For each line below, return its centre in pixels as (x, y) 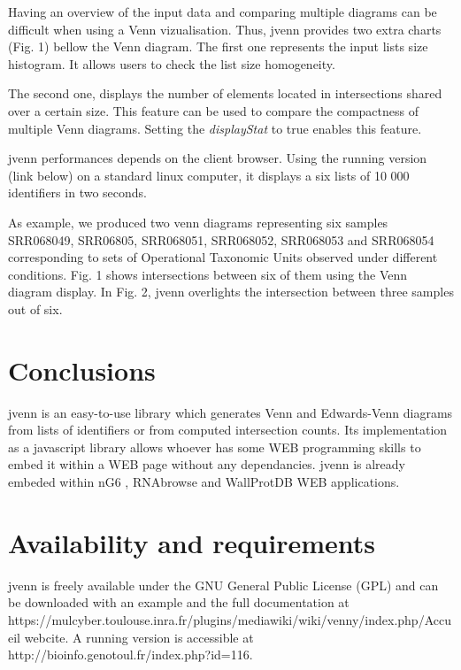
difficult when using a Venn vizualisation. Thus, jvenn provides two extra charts (225, 29)
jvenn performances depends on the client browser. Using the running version (218, 158)
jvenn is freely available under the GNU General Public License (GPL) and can (223, 585)
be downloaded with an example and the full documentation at (179, 602)
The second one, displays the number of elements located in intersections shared (225, 93)
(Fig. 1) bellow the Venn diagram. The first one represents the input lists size (218, 46)
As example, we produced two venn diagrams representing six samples (198, 222)
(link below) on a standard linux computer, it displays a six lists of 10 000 (209, 175)
